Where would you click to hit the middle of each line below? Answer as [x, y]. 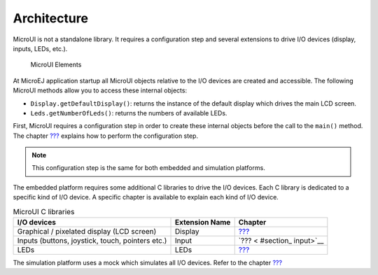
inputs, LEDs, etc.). [40, 48]
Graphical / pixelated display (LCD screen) [87, 231]
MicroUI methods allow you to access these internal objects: [100, 90]
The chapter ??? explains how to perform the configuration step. [106, 136]
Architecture [51, 18]
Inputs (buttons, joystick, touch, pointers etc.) [92, 240]
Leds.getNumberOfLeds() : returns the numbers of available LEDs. [129, 113]
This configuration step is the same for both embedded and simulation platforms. [148, 168]
